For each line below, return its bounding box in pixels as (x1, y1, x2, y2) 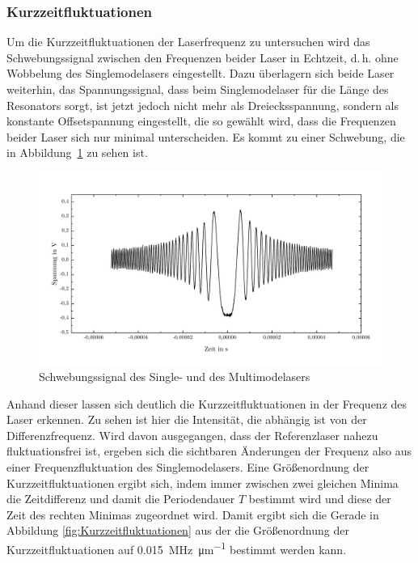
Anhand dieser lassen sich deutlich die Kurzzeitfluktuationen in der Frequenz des (6, 395, 407, 412)
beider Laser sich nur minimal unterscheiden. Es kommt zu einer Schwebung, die (6, 128, 405, 145)
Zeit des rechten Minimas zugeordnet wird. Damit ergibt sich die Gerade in (6, 506, 379, 523)
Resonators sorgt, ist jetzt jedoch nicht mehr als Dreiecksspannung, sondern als (6, 96, 399, 113)
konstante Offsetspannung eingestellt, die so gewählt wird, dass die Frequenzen (6, 112, 396, 129)
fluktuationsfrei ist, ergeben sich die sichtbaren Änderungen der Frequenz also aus (6, 442, 412, 459)
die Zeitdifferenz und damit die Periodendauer (6, 490, 235, 507)
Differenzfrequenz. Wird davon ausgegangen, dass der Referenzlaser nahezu (6, 426, 378, 443)
